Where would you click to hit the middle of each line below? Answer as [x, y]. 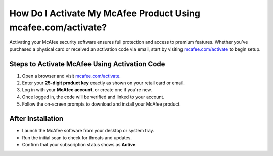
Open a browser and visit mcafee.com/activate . [71, 76]
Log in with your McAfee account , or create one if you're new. [87, 90]
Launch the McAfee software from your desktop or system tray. [88, 131]
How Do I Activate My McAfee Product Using [105, 13]
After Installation [36, 119]
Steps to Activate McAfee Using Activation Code [87, 64]
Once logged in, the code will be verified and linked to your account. [93, 97]
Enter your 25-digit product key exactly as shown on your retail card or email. [103, 83]
